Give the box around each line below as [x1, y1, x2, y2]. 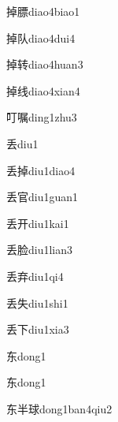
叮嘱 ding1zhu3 [6, 109, 77, 125]
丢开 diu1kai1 [6, 215, 69, 231]
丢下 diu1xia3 [6, 321, 69, 338]
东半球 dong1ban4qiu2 [6, 400, 112, 416]
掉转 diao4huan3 [6, 56, 83, 73]
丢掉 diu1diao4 [6, 162, 76, 178]
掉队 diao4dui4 [6, 29, 76, 46]
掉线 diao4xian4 [6, 82, 80, 99]
